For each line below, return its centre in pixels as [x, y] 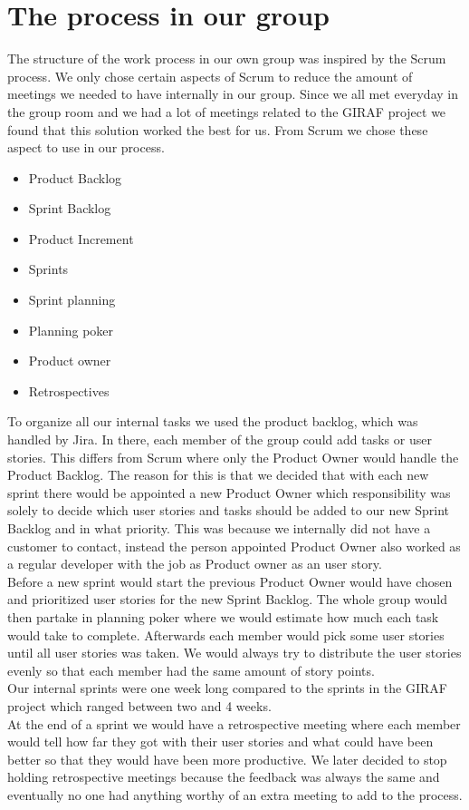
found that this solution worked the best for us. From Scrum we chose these [218, 129]
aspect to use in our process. [86, 147]
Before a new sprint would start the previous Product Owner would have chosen [230, 581]
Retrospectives [69, 390]
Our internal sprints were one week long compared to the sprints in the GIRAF [227, 688]
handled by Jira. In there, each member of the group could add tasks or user [220, 439]
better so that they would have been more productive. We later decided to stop [227, 759]
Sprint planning [72, 300]
